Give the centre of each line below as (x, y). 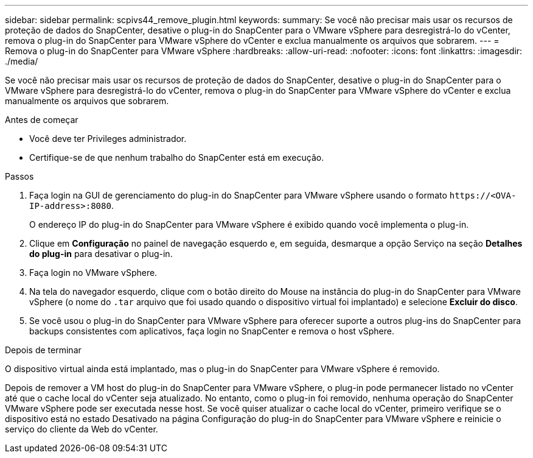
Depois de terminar (43, 350)
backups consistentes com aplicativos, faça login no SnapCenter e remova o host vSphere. (212, 331)
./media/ (22, 61)
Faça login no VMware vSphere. (93, 273)
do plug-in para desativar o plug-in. (101, 254)
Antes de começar (42, 120)
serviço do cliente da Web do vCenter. (82, 429)
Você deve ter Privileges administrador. (108, 139)
